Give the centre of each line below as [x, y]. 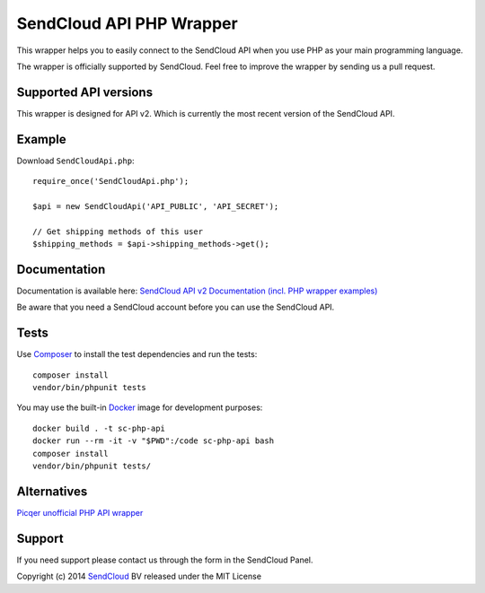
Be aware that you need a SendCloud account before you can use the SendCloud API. [176, 307]
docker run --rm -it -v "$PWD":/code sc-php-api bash [153, 441]
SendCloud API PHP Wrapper [127, 23]
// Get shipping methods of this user [118, 231]
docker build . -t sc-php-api [99, 428]
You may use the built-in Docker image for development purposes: [140, 407]
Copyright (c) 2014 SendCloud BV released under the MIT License [139, 576]
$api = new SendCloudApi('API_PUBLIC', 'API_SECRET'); [156, 206]
